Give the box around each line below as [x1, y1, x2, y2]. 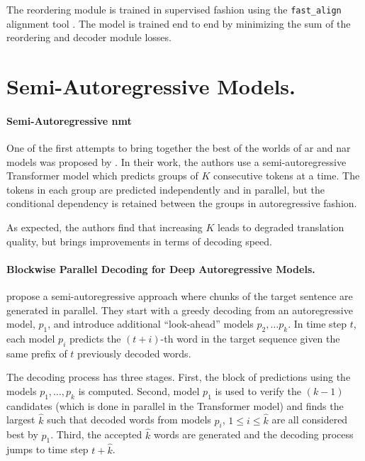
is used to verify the [215, 383, 302, 398]
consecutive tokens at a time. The [213, 168, 360, 183]
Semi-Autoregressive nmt [6, 113, 132, 128]
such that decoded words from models [47, 412, 211, 427]
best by [6, 427, 38, 442]
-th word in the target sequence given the [160, 331, 340, 345]
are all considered [271, 412, 348, 427]
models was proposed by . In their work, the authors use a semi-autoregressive [6, 154, 347, 169]
